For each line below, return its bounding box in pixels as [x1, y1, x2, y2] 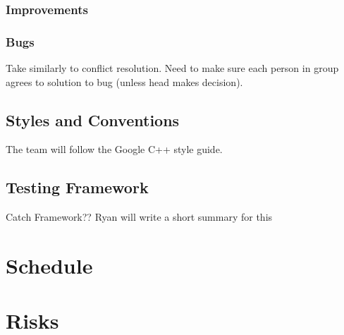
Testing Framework [6, 176, 149, 198]
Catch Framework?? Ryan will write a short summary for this [6, 209, 273, 224]
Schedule [6, 251, 93, 280]
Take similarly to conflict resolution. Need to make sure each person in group [6, 61, 339, 75]
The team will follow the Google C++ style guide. [6, 142, 223, 157]
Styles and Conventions [6, 109, 180, 130]
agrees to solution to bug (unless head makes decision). [6, 74, 243, 89]
